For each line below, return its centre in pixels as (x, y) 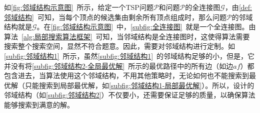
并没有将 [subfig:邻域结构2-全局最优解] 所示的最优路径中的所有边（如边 (119, 65)
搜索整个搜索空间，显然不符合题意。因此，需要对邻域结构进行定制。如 (119, 46)
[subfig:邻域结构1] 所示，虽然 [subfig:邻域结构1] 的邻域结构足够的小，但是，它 (129, 56)
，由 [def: (238, 7)
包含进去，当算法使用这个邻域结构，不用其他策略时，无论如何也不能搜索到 (126, 75)
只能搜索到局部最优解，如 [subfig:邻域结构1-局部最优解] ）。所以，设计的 (139, 85)
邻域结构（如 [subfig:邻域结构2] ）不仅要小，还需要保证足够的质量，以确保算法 (130, 95)
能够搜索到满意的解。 (39, 104)
